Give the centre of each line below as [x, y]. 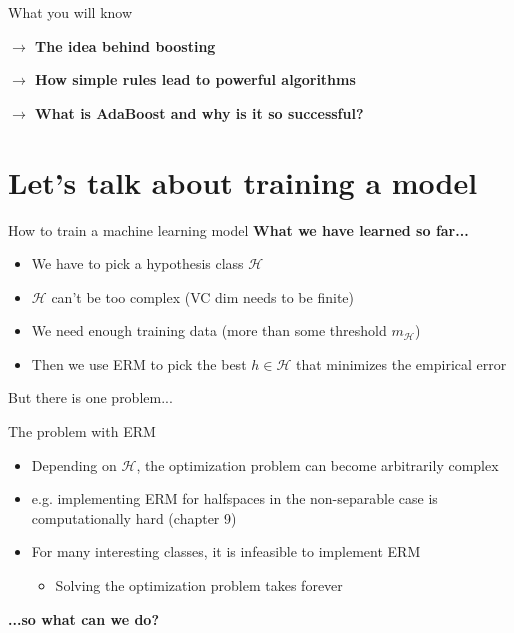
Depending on [74, 464]
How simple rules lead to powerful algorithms [195, 79]
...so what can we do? [84, 618]
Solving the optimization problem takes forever [199, 585]
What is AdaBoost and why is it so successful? [199, 112]
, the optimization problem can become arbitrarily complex [317, 464]
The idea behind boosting [125, 45]
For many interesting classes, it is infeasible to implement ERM [226, 551]
